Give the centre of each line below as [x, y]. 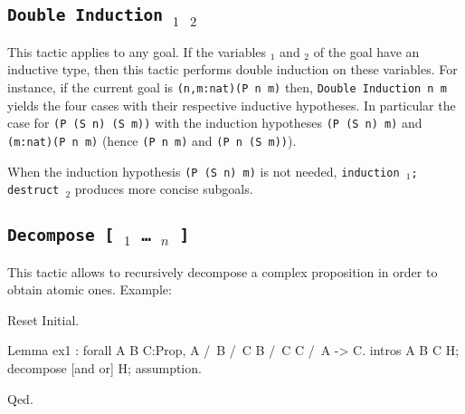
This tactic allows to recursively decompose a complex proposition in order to [223, 271]
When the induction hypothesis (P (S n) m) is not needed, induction [204, 171]
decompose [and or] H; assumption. [104, 368]
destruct [33, 191]
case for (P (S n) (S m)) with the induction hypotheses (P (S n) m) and [215, 123]
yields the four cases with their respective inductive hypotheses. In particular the [232, 105]
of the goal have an [366, 51]
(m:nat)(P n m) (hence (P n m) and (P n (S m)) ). [152, 140]
